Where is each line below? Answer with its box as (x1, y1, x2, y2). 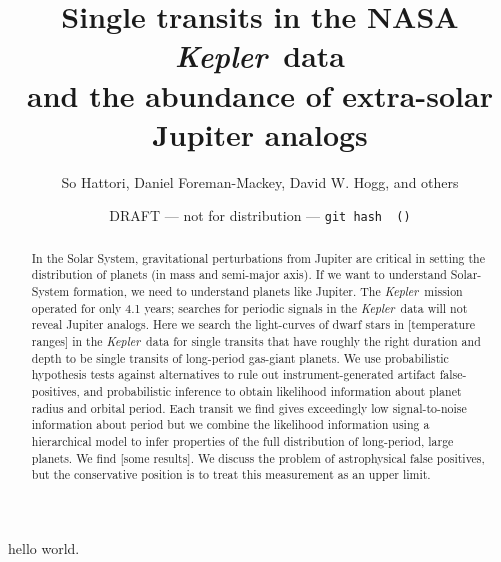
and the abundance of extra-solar (27, 74, 493, 115)
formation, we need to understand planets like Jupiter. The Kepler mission (73, 283, 463, 300)
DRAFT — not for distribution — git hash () (109, 205, 411, 226)
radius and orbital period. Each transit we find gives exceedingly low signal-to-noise (31, 399, 467, 416)
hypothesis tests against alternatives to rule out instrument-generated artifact (31, 366, 436, 383)
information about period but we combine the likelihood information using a (31, 416, 430, 433)
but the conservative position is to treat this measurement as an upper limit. (31, 466, 431, 483)
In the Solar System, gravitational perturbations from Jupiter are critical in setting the (31, 249, 485, 266)
